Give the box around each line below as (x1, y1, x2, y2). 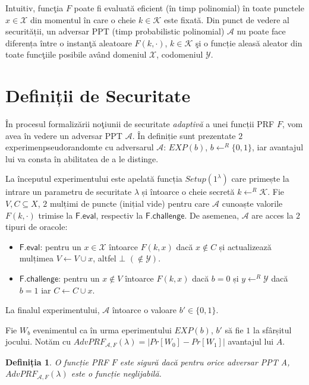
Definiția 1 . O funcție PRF (5, 355, 109, 368)
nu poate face (237, 25, 286, 37)
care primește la (231, 172, 289, 185)
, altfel (93, 252, 116, 264)
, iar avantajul (252, 141, 304, 153)
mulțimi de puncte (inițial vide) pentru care (49, 197, 210, 210)
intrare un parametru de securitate (5, 185, 132, 198)
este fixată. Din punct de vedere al (163, 13, 289, 26)
